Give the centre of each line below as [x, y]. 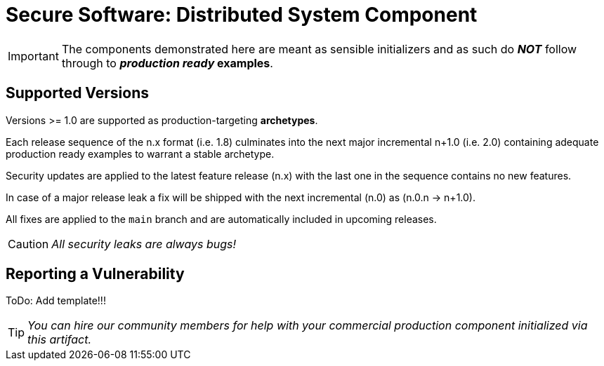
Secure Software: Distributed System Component [242, 15]
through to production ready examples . [167, 63]
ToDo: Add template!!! [56, 301]
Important [33, 56]
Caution [28, 244]
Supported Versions [77, 93]
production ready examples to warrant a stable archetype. [140, 154]
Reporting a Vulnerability [95, 274]
